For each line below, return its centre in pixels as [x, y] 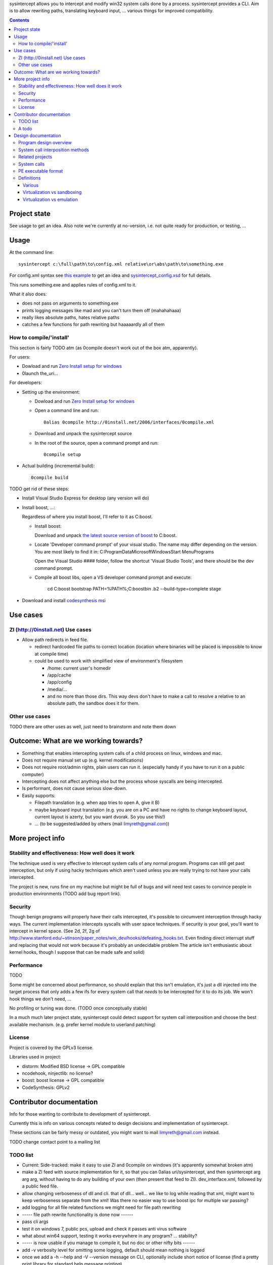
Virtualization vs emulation [50, 199]
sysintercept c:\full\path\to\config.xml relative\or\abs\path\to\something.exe [121, 264]
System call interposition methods [54, 150]
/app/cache [59, 675]
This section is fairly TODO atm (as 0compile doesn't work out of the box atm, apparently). [104, 348]
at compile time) [51, 654]
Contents [19, 20]
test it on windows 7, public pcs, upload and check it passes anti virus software [104, 1229]
